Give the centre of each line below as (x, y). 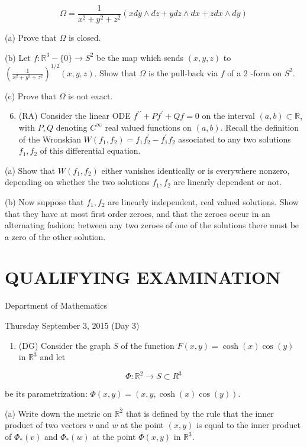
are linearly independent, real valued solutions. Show (203, 201)
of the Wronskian (50, 139)
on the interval (228, 116)
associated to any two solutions (235, 139)
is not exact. (91, 95)
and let (53, 357)
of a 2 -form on (255, 72)
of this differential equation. (90, 150)
